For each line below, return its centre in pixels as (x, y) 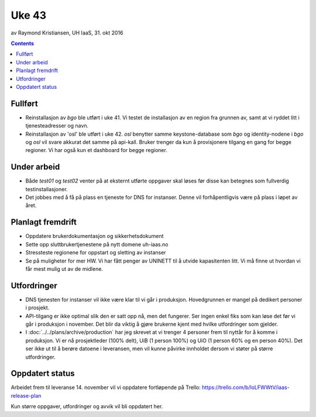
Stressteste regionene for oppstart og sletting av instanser (96, 253)
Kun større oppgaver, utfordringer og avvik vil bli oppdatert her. (87, 406)
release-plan (26, 395)
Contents (23, 43)
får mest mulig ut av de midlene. (64, 268)
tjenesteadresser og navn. (57, 126)
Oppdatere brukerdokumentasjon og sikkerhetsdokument (95, 236)
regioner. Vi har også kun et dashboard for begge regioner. (97, 150)
